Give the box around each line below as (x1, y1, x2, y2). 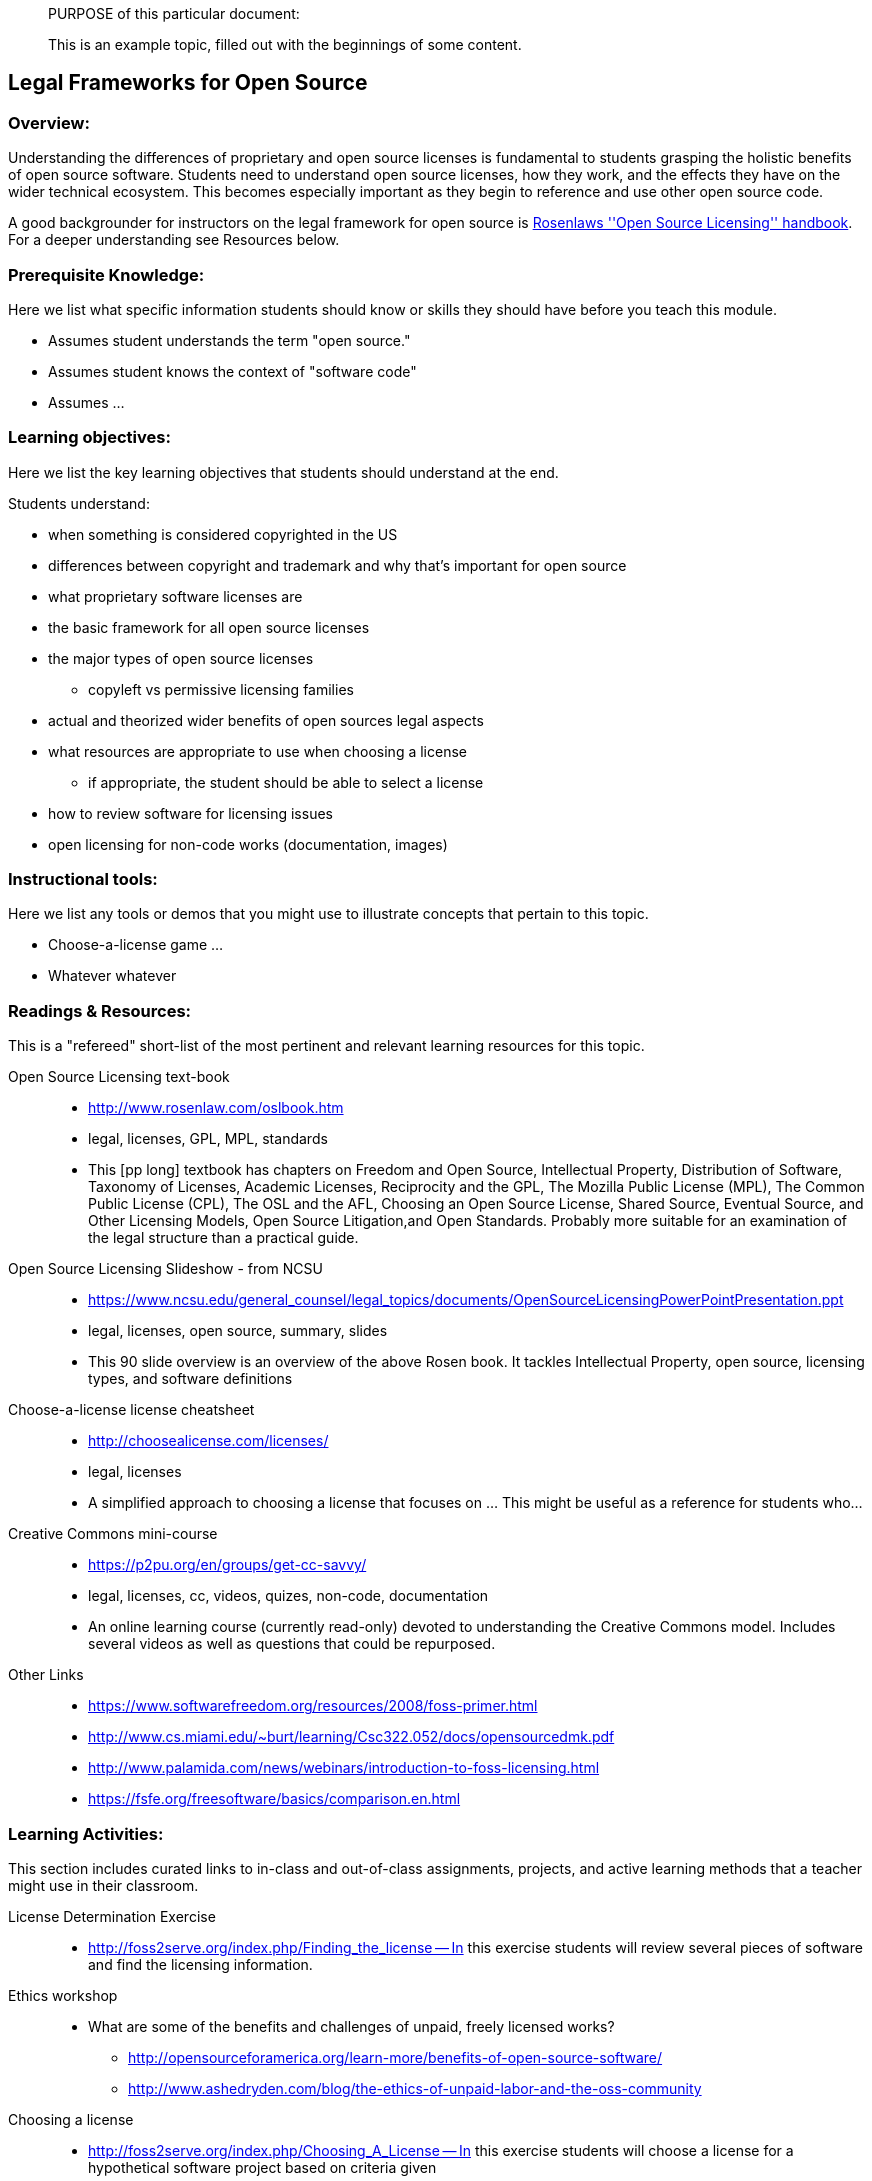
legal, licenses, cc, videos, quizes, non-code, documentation (88, 1587, 489, 1605)
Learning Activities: (8, 1823, 164, 1844)
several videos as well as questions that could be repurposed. (88, 1635, 496, 1653)
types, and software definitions (88, 1370, 293, 1388)
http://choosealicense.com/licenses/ (88, 1432, 329, 1450)
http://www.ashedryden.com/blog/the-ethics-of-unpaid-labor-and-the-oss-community (128, 2079, 702, 2097)
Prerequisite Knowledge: (8, 264, 205, 285)
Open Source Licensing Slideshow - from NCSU (8, 1260, 323, 1278)
